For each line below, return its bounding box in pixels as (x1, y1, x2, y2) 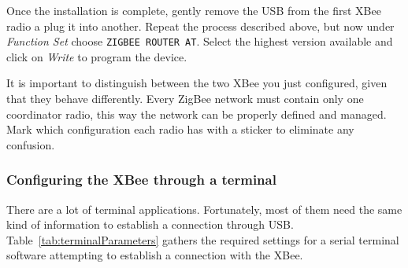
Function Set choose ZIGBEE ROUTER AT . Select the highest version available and (6, 33, 393, 50)
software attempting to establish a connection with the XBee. (6, 247, 303, 263)
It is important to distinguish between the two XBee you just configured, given (6, 75, 388, 91)
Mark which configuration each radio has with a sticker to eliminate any (6, 121, 354, 138)
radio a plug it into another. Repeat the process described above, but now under (6, 17, 395, 34)
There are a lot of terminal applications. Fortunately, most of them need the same (6, 200, 402, 217)
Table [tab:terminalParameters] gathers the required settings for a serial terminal (6, 231, 399, 248)
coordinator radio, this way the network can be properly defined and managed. (6, 105, 387, 122)
